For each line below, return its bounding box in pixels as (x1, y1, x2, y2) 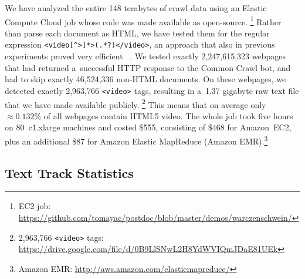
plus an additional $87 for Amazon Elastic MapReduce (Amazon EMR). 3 (5, 133, 268, 147)
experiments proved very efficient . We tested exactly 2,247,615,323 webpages (5, 50, 286, 62)
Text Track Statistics (5, 163, 134, 181)
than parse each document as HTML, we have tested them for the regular (5, 26, 270, 39)
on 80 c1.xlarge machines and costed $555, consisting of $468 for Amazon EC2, (5, 121, 292, 133)
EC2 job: (18, 200, 51, 212)
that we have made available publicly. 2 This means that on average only (5, 96, 266, 110)
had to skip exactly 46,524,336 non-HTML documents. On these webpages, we (5, 73, 286, 85)
